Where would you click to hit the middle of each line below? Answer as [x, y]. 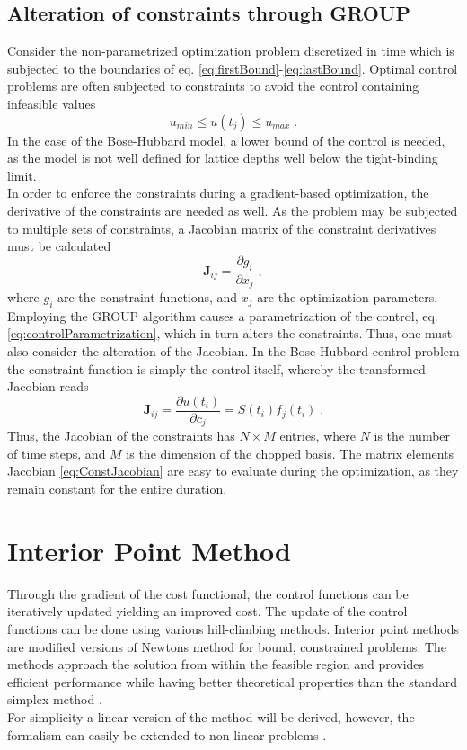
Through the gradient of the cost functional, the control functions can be [208, 593]
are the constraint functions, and [148, 297]
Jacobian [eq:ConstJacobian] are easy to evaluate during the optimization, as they [233, 471]
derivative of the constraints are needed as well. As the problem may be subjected [233, 210]
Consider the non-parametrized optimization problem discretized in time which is [231, 51]
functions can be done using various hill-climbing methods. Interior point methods [233, 628]
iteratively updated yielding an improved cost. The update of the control [207, 611]
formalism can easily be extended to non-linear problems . [167, 734]
